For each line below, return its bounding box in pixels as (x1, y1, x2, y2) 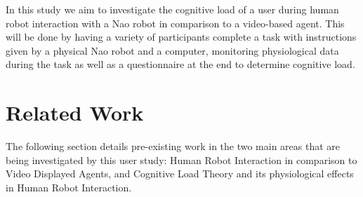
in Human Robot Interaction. (6, 179, 132, 194)
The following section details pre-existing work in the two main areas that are (6, 139, 341, 154)
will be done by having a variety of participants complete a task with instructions (6, 29, 357, 44)
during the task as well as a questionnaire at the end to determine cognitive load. (6, 57, 355, 72)
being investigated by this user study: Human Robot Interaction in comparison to (6, 152, 357, 167)
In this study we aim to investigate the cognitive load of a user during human (6, 2, 339, 16)
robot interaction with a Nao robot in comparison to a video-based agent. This (6, 15, 345, 30)
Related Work (6, 98, 144, 127)
